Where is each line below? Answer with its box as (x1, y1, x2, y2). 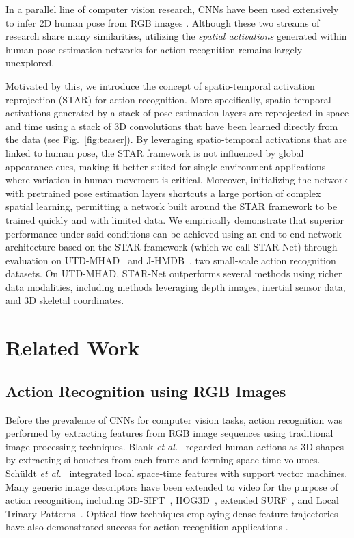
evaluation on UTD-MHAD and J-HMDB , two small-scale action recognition (5, 253, 336, 267)
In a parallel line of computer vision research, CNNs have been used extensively (5, 2, 339, 16)
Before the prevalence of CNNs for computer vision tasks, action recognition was (5, 412, 343, 426)
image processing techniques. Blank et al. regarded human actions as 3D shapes (5, 439, 344, 453)
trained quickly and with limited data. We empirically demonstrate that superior (5, 212, 344, 227)
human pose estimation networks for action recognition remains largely (5, 42, 303, 56)
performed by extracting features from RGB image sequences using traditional (5, 426, 333, 440)
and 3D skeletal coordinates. (5, 293, 124, 307)
